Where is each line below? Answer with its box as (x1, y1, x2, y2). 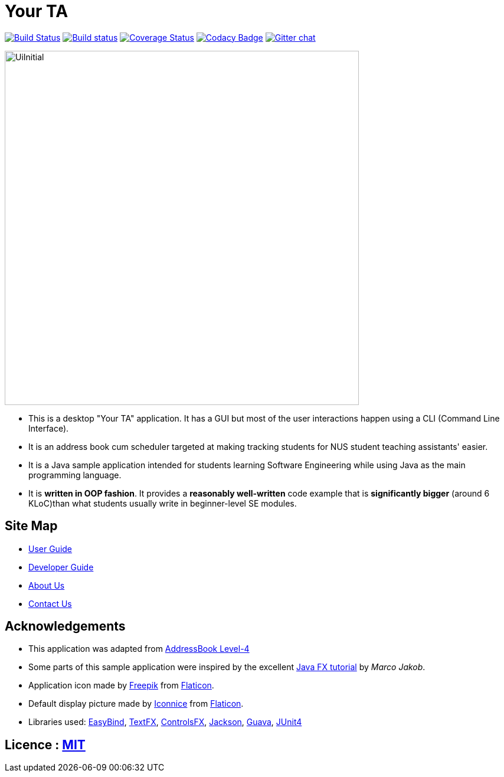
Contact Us (28, 598, 72, 609)
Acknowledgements (5, 619, 126, 634)
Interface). (28, 423, 69, 433)
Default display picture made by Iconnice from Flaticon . (28, 698, 244, 709)
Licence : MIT (5, 737, 86, 752)
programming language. (28, 469, 122, 480)
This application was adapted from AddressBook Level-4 (28, 644, 250, 654)
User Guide (28, 543, 73, 554)
